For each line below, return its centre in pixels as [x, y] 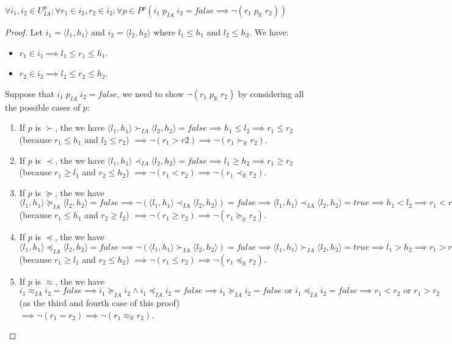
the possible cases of [43, 107]
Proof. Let [24, 32]
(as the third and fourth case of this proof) [99, 302]
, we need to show [150, 93]
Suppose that [30, 93]
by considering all [271, 93]
